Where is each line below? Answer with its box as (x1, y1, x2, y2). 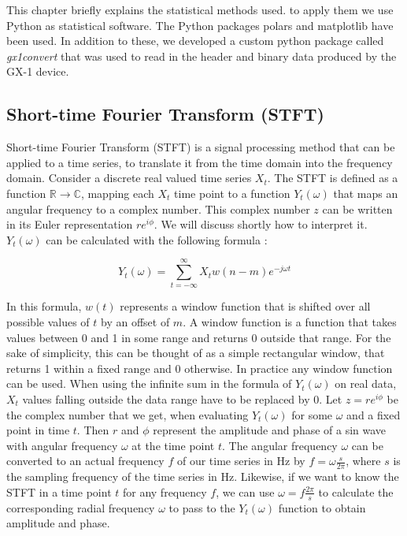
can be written (322, 200, 393, 217)
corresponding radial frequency (6, 499, 155, 516)
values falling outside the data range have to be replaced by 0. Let (22, 391, 342, 408)
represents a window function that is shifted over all (120, 298, 371, 315)
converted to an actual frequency (6, 452, 165, 469)
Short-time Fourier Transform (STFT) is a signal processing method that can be (6, 139, 395, 155)
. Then (76, 422, 109, 438)
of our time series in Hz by (176, 452, 305, 469)
